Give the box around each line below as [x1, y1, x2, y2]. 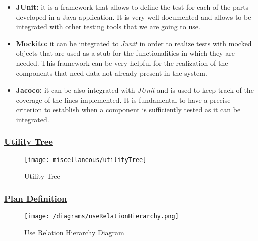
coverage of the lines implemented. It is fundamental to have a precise [16, 94, 231, 105]
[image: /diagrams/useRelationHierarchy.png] [24, 213, 179, 220]
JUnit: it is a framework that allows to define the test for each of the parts [16, 2, 249, 12]
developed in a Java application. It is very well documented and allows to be [16, 11, 251, 22]
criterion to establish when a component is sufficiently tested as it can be [16, 104, 241, 115]
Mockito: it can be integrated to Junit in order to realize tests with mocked [16, 38, 252, 48]
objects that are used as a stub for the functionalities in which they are [16, 48, 235, 58]
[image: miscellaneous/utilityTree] [24, 156, 147, 164]
